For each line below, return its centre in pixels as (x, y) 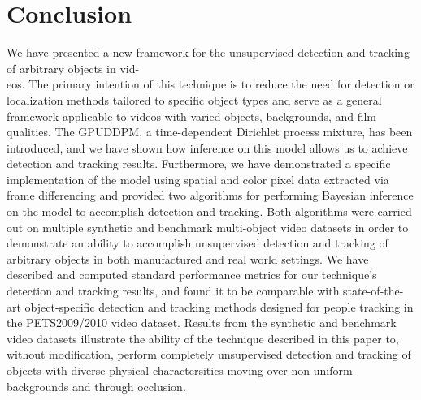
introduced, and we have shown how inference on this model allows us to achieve (207, 147)
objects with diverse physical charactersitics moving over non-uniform (180, 370)
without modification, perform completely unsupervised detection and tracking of (209, 354)
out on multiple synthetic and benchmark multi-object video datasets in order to (208, 227)
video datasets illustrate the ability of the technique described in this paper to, (203, 338)
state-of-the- (373, 291)
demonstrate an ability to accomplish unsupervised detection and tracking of (197, 243)
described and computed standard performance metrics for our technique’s (192, 275)
